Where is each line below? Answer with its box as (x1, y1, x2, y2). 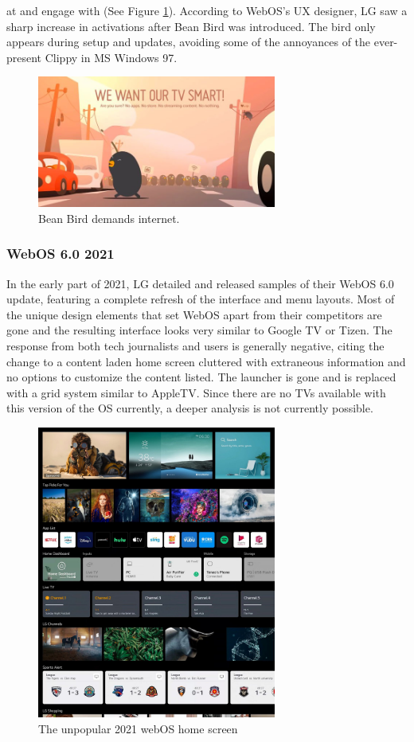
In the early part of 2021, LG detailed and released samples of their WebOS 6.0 (6, 275, 394, 291)
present (6, 49, 42, 65)
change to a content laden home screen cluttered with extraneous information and (6, 353, 406, 369)
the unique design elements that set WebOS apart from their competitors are (6, 306, 382, 322)
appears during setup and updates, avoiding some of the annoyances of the (6, 33, 371, 50)
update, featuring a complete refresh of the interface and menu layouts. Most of (6, 291, 395, 307)
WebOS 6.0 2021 (6, 244, 115, 264)
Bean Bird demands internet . (38, 209, 180, 226)
